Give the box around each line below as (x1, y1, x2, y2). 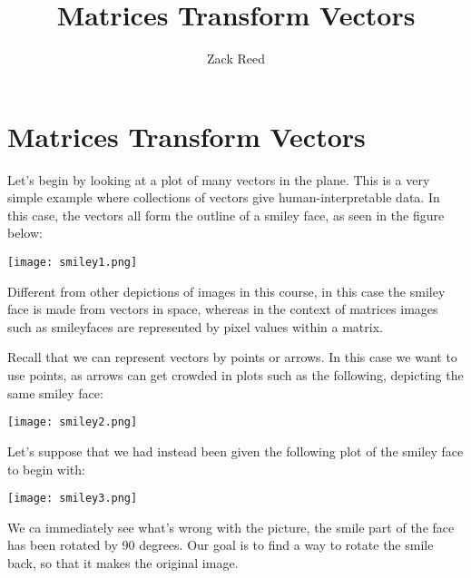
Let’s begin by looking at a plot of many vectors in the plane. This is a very (7, 170, 430, 189)
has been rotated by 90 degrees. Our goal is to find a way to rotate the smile (7, 535, 434, 554)
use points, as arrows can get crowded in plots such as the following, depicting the (7, 366, 464, 385)
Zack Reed (207, 49, 265, 68)
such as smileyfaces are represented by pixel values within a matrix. (7, 317, 383, 336)
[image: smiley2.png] (7, 416, 138, 429)
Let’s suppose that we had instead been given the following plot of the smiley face (7, 441, 464, 460)
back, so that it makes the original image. (7, 553, 239, 572)
